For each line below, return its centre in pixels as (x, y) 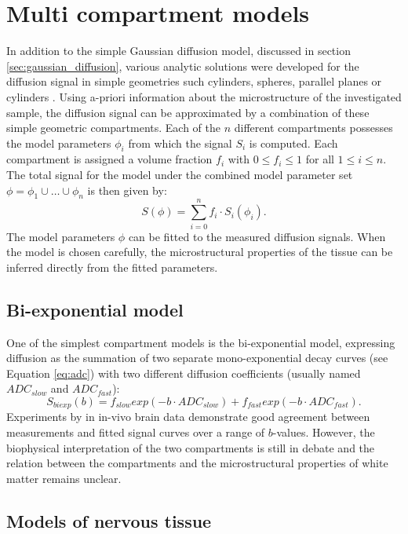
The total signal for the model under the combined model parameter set (180, 175)
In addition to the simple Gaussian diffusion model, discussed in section (178, 51)
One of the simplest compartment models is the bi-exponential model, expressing (201, 342)
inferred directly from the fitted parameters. (112, 267)
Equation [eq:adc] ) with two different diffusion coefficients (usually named (184, 373)
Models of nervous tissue (109, 520)
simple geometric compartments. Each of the (113, 128)
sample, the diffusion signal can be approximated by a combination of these (188, 112)
